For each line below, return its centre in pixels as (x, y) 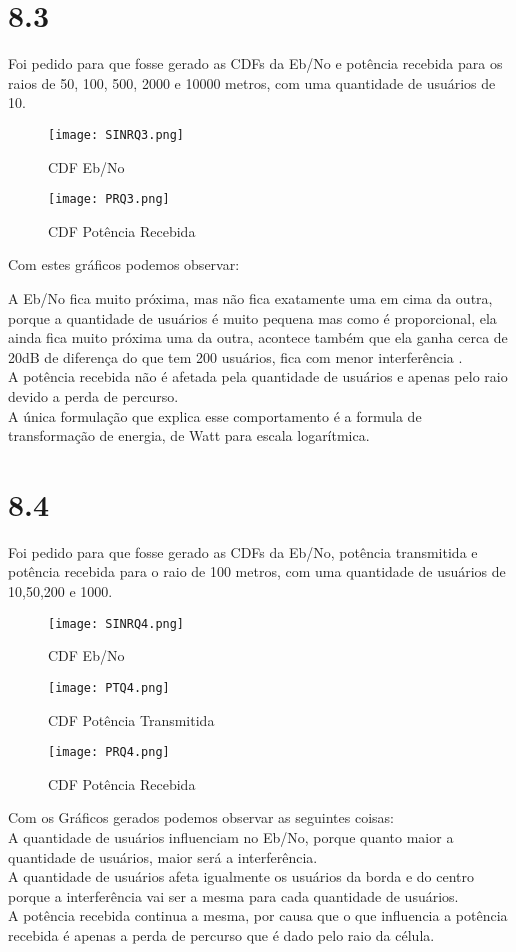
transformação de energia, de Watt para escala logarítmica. (189, 435)
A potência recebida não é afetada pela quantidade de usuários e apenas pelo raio (258, 376)
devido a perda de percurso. (93, 395)
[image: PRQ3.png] (109, 199)
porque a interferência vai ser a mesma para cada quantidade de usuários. (233, 895)
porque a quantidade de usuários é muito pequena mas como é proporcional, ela (252, 317)
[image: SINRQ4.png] (116, 623)
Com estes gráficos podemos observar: (124, 264)
